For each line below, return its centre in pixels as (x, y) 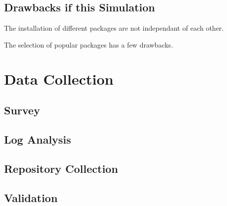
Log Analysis (38, 139)
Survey (22, 110)
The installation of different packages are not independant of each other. (114, 28)
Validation (31, 197)
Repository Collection (61, 168)
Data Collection (59, 78)
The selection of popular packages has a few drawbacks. (89, 44)
